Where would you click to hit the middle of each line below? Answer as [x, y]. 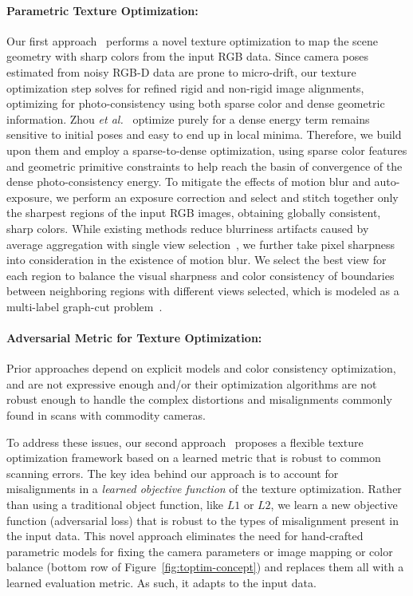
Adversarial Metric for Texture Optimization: [134, 338]
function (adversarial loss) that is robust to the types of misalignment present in [203, 520]
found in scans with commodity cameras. [106, 415]
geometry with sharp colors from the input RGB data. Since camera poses [188, 56]
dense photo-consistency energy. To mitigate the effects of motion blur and [189, 182]
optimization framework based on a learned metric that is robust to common [194, 458]
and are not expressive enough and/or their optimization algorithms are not [192, 383]
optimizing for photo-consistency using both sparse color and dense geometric [196, 103]
